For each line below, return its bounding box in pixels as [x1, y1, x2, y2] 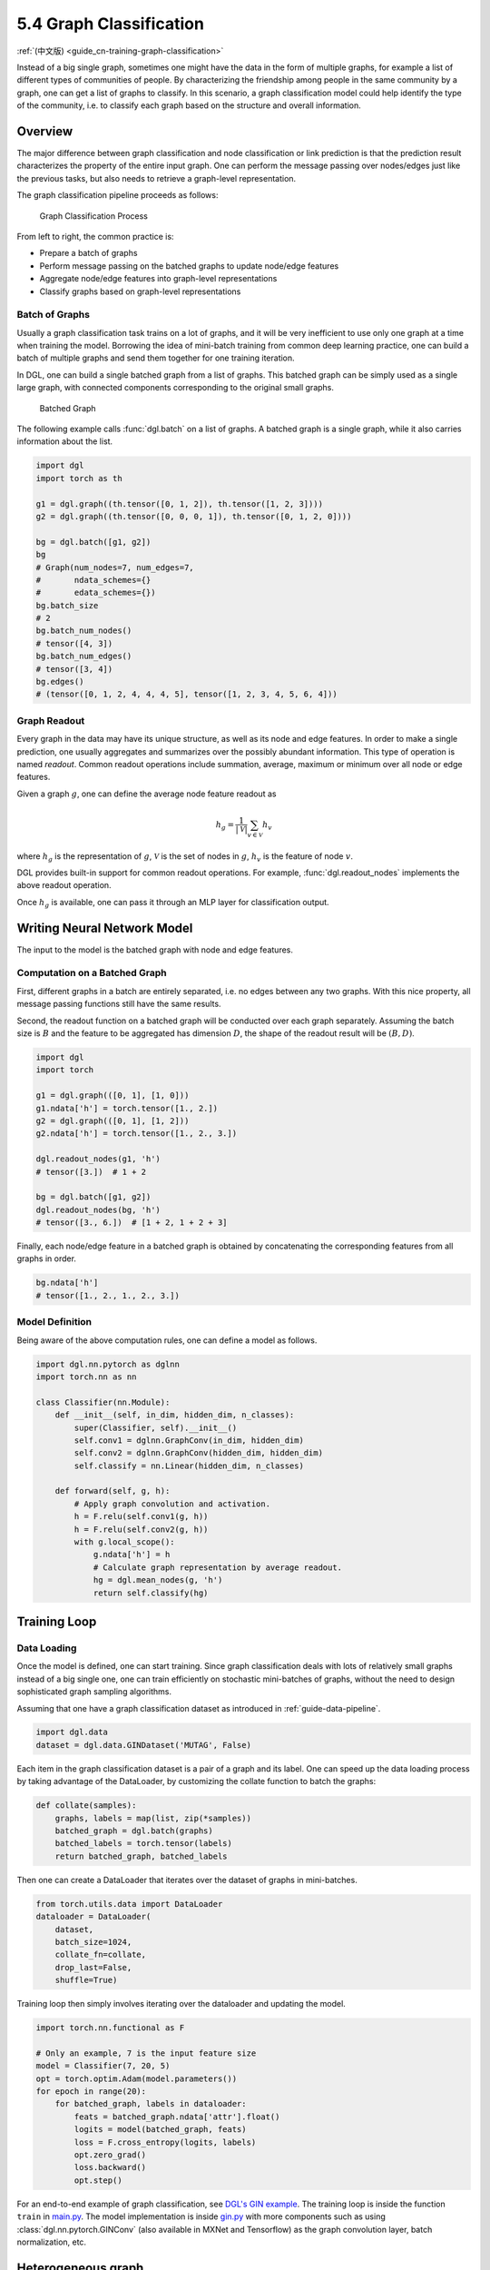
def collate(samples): [35, 1801, 137, 1811]
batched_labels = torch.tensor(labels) [54, 1839, 233, 1849]
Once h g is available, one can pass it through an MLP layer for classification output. [16, 896, 330, 910]
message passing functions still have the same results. [16, 999, 221, 1010]
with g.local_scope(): [73, 1537, 176, 1547]
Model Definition [16, 1316, 93, 1328]
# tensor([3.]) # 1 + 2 [35, 1167, 147, 1177]
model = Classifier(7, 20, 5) [35, 2061, 171, 2071]
